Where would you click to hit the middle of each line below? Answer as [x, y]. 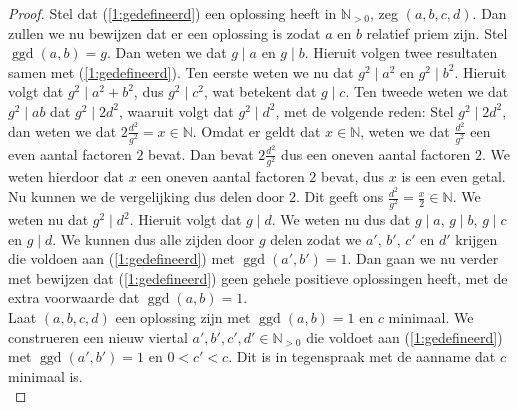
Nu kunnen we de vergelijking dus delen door [146, 196]
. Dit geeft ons [339, 196]
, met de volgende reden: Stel [364, 110]
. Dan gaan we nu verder [423, 258]
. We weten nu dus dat [341, 219]
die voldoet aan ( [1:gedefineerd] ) [404, 336]
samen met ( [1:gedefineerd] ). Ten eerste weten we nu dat [181, 71]
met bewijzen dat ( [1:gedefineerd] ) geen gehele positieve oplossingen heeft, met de [258, 277]
